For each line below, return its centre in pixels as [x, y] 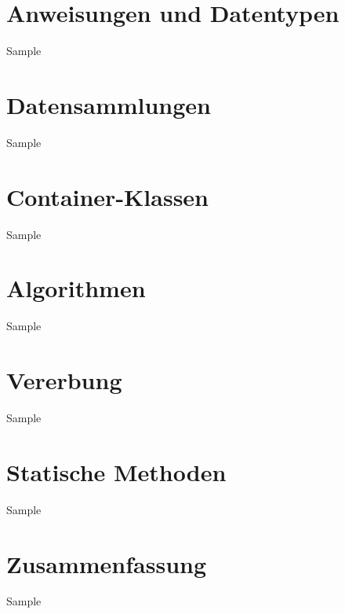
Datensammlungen [109, 104]
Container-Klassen [107, 196]
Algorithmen [76, 288]
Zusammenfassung [107, 563]
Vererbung [64, 380]
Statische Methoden [116, 471]
